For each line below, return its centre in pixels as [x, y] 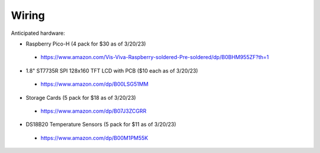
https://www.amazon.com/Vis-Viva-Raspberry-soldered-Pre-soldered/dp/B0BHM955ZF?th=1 [155, 57]
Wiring [28, 15]
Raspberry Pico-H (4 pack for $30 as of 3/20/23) [86, 44]
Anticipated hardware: [38, 33]
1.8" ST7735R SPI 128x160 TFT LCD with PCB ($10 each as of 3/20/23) [112, 70]
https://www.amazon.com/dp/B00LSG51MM [95, 84]
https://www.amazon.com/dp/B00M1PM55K [94, 138]
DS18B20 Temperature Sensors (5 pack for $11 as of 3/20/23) [101, 125]
